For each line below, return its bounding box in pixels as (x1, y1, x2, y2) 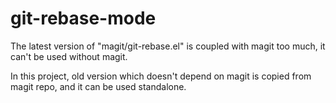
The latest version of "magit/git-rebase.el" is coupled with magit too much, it (10, 40, 326, 52)
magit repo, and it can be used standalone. (10, 80, 187, 92)
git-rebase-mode (10, 7, 157, 30)
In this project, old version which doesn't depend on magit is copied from (10, 70, 312, 82)
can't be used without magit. (10, 50, 128, 62)
